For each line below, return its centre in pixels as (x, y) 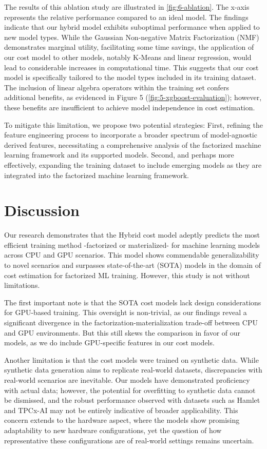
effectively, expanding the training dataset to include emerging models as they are (133, 164)
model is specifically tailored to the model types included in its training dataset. (130, 77)
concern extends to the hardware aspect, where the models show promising (122, 420)
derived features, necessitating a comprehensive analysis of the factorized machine (133, 144)
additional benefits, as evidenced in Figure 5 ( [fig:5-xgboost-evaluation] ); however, (133, 97)
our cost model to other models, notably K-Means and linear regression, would (128, 57)
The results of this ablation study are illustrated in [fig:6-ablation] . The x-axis (127, 7)
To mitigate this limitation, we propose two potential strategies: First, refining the (133, 124)
